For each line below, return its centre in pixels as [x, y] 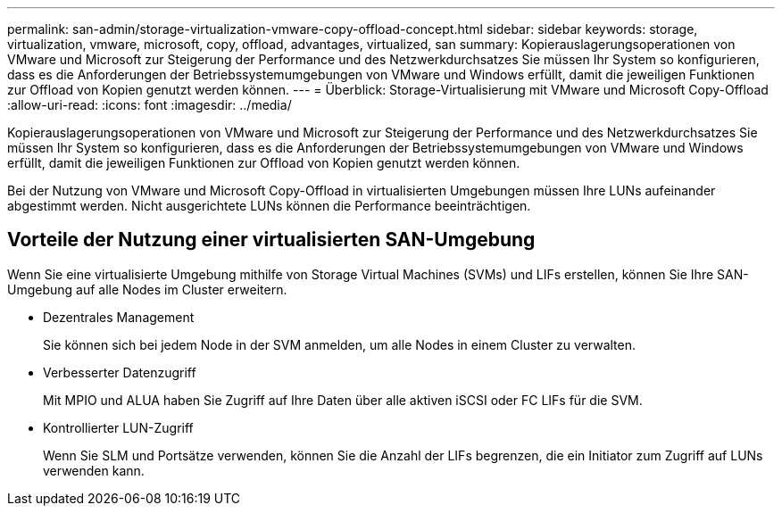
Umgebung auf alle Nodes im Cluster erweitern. [147, 289]
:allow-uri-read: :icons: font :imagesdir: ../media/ [150, 105]
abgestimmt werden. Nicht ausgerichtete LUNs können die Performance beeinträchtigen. [269, 206]
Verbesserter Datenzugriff [120, 372]
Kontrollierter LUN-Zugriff [118, 427]
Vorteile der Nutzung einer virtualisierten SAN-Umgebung [271, 240]
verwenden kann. [94, 470]
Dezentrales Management [119, 317]
